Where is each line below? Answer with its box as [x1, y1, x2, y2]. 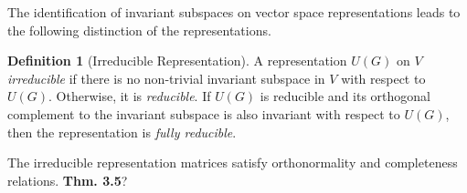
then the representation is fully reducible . [7, 122, 237, 141]
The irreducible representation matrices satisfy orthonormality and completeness [7, 153, 458, 172]
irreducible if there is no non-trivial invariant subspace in [7, 68, 325, 87]
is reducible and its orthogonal [260, 86, 431, 106]
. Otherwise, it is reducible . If [48, 86, 211, 106]
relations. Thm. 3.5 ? [7, 170, 128, 189]
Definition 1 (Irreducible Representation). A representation [7, 51, 347, 70]
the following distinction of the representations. [7, 20, 271, 39]
